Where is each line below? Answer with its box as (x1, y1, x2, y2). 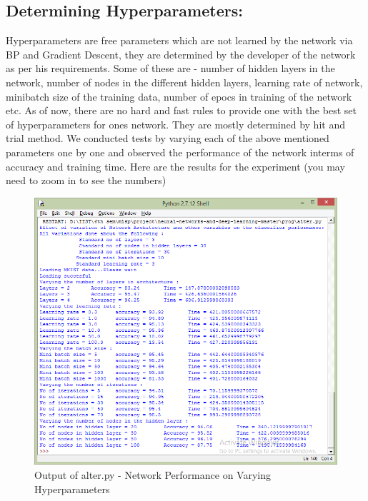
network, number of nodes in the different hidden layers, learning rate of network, (6, 74, 363, 89)
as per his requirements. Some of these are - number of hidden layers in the (6, 61, 335, 76)
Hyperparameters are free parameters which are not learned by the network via (6, 33, 353, 48)
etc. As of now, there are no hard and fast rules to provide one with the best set (6, 103, 357, 118)
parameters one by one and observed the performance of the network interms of (6, 144, 354, 159)
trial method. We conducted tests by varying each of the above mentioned (6, 131, 329, 146)
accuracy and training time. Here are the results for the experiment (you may (6, 158, 345, 173)
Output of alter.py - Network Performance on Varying (34, 467, 271, 482)
